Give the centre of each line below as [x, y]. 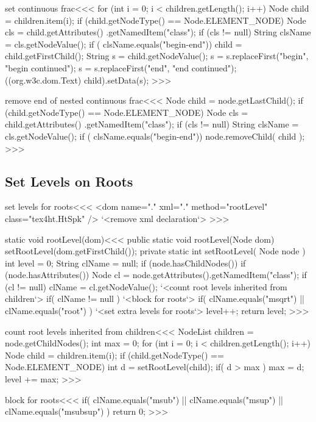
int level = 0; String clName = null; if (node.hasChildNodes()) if [125, 263]
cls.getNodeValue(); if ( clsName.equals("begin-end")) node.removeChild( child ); [155, 136]
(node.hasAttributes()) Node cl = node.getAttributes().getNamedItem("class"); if [156, 275]
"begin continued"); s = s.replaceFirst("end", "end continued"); [121, 67]
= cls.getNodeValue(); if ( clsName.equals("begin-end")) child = [124, 44]
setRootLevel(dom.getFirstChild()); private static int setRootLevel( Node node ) [155, 251]
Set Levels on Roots [69, 181]
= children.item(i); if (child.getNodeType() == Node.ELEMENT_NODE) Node [156, 20]
